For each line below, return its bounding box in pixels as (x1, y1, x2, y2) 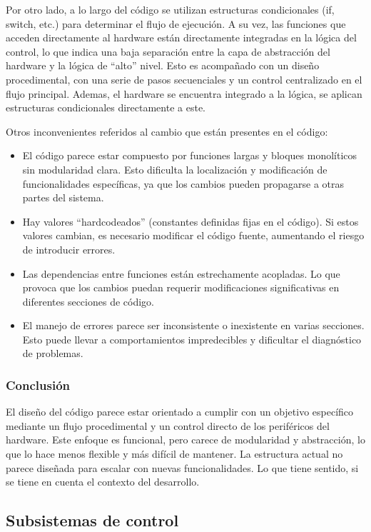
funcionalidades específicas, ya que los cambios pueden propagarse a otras (22, 176, 344, 191)
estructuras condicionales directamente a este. (6, 100, 205, 115)
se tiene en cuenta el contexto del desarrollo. (6, 474, 200, 489)
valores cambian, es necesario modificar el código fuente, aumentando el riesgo (22, 228, 365, 243)
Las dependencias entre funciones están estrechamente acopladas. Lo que (22, 266, 340, 281)
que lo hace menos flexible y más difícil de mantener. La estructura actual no (6, 446, 343, 461)
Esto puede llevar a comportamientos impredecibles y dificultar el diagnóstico (22, 331, 362, 346)
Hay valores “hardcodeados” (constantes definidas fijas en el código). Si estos (22, 214, 359, 229)
